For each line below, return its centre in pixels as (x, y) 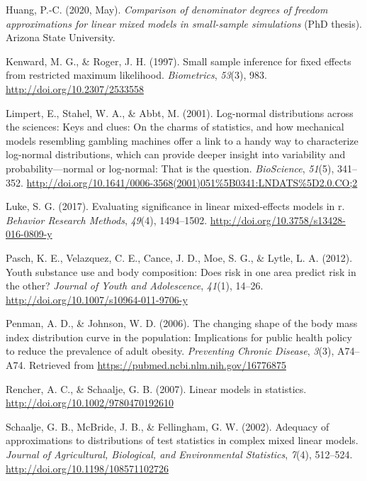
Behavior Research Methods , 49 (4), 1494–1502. (107, 220)
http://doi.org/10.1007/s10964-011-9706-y (97, 299)
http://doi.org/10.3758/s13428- (278, 220)
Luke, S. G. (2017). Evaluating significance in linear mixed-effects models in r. (175, 206)
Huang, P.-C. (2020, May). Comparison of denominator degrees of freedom (167, 9)
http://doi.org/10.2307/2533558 (75, 88)
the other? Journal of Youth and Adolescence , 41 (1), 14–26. (135, 286)
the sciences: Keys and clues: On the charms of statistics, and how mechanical (175, 127)
